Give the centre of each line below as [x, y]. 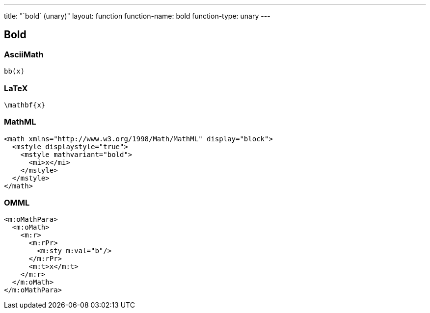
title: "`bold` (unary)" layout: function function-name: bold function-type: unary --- [137, 16]
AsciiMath [24, 54]
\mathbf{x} [25, 105]
